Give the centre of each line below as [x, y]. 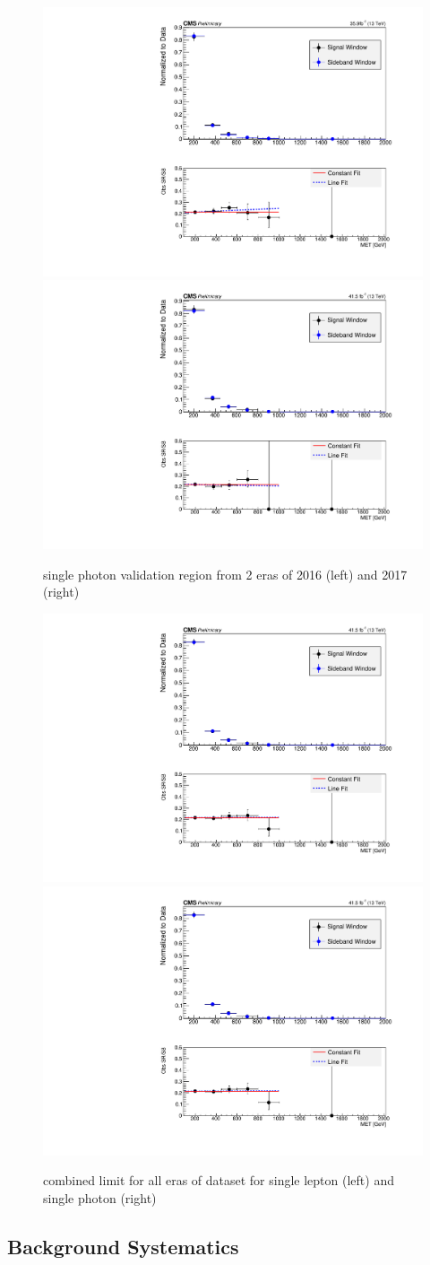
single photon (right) [100, 1197]
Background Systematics [123, 1246]
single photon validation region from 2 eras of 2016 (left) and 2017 [225, 574]
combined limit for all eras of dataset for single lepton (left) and [219, 1180]
